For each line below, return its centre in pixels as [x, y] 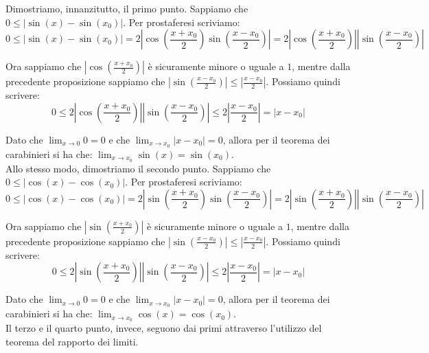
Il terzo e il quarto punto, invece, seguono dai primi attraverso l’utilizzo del [164, 328]
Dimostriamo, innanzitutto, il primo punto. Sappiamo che [127, 8]
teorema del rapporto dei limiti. [72, 341]
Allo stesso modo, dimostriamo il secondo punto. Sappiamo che [138, 168]
